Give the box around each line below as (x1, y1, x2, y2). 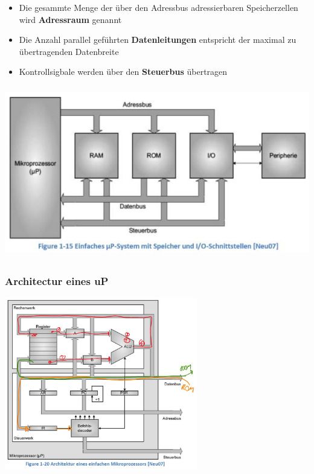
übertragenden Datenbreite (19, 45, 119, 57)
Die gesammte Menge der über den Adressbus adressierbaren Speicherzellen (19, 1, 298, 13)
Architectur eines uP (5, 273, 109, 288)
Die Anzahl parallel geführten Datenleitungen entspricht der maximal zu (19, 33, 296, 46)
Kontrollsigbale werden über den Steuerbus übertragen (19, 65, 228, 78)
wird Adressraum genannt (19, 13, 122, 25)
